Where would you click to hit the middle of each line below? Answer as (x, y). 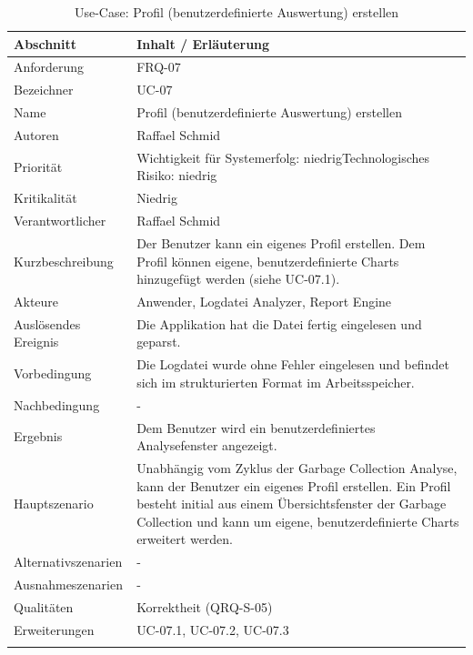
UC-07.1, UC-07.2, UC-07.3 (213, 629)
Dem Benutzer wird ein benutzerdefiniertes (256, 427)
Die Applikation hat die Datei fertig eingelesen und (279, 323)
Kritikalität (45, 198)
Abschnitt (45, 43)
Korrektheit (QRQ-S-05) (205, 606)
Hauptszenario (54, 504)
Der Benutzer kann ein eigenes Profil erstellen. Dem (281, 242)
